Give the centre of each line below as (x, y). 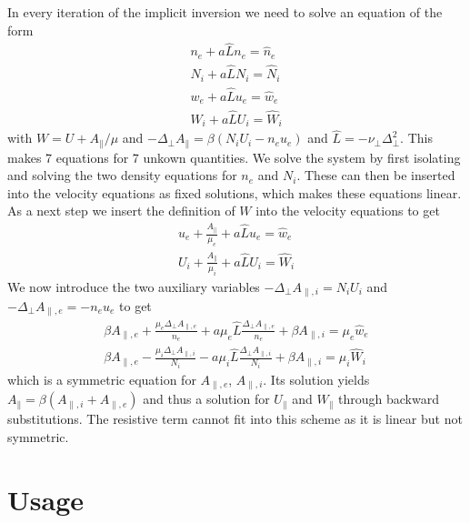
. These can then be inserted (376, 175)
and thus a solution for (206, 399)
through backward (389, 399)
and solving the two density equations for (122, 175)
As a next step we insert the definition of (121, 211)
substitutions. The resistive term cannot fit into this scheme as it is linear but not (235, 419)
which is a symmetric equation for (102, 379)
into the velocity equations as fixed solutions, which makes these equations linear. (235, 192)
